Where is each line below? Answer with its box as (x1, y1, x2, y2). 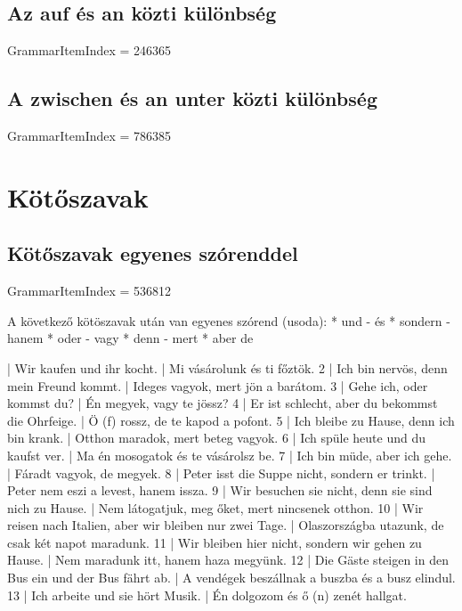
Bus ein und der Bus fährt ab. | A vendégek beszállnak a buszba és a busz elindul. (7, 568, 456, 587)
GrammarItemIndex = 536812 (7, 281, 172, 300)
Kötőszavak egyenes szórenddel (7, 240, 298, 267)
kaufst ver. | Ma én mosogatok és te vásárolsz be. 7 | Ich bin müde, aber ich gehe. (7, 445, 452, 464)
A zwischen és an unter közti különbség (7, 85, 377, 112)
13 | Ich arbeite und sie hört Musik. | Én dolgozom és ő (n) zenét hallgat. (7, 585, 407, 604)
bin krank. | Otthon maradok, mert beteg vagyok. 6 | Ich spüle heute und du (7, 428, 426, 447)
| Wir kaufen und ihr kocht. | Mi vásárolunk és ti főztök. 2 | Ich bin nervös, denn (7, 358, 448, 377)
